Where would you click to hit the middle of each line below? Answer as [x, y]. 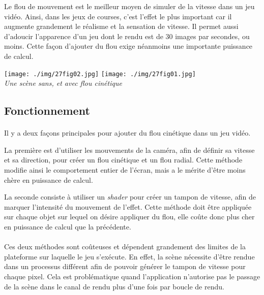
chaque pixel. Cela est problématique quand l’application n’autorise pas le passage [132, 276]
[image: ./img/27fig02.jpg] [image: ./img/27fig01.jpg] [100, 74]
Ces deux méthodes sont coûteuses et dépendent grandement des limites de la [125, 247]
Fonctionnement [47, 110]
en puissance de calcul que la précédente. [68, 226]
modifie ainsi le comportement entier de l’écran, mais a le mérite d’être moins [125, 169]
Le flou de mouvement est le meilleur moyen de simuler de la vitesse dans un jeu [129, 6]
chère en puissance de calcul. [49, 179]
